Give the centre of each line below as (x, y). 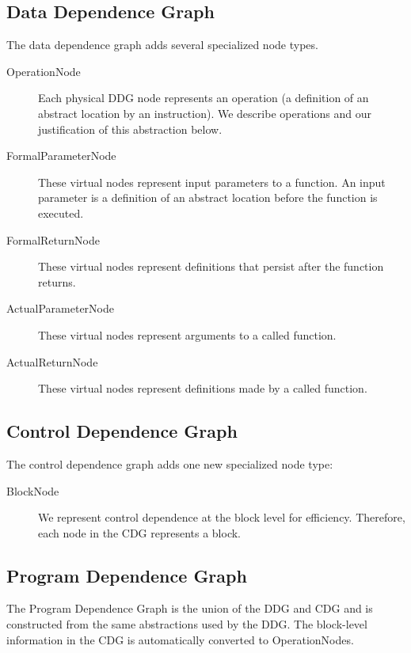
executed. (61, 213)
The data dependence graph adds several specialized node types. (162, 45)
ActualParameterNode (60, 308)
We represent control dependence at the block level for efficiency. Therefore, (222, 517)
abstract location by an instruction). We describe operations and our (205, 113)
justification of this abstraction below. (130, 129)
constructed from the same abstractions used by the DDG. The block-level (187, 624)
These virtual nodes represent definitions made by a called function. (203, 388)
